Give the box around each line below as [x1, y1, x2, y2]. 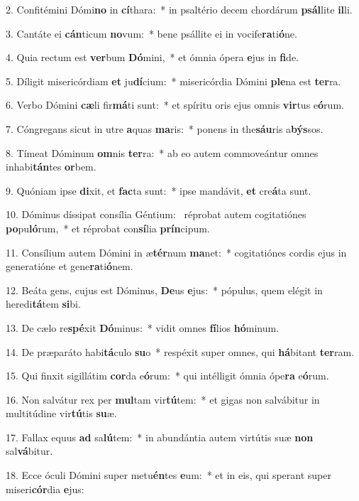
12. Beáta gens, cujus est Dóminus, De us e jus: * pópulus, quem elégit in [6, 282, 323, 297]
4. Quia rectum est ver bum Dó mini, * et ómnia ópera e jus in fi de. [6, 50, 299, 65]
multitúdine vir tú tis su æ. [6, 406, 117, 421]
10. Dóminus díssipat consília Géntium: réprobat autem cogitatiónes [6, 207, 306, 222]
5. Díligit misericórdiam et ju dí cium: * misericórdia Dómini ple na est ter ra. [6, 73, 341, 88]
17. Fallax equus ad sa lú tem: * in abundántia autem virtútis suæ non [6, 429, 314, 444]
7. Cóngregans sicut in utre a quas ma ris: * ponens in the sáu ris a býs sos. [6, 121, 324, 136]
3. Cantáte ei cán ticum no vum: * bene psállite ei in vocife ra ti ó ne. [6, 26, 297, 41]
